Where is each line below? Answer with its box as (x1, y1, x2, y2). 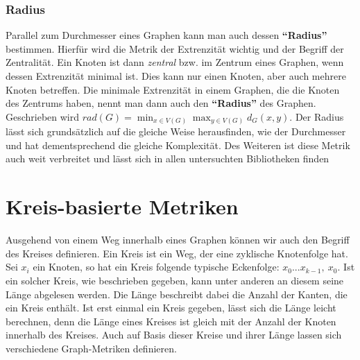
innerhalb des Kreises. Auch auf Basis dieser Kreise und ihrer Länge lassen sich (6, 327, 342, 342)
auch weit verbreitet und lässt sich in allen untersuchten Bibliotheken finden (6, 151, 329, 166)
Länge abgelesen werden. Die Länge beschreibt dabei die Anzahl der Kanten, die (6, 286, 348, 301)
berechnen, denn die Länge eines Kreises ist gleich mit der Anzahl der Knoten (6, 314, 336, 328)
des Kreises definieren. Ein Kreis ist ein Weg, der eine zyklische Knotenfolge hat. (6, 246, 348, 260)
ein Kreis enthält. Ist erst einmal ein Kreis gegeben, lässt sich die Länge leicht (6, 300, 336, 315)
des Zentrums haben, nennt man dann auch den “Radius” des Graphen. (6, 96, 316, 110)
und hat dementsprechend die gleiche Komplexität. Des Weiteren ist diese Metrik (6, 137, 350, 152)
